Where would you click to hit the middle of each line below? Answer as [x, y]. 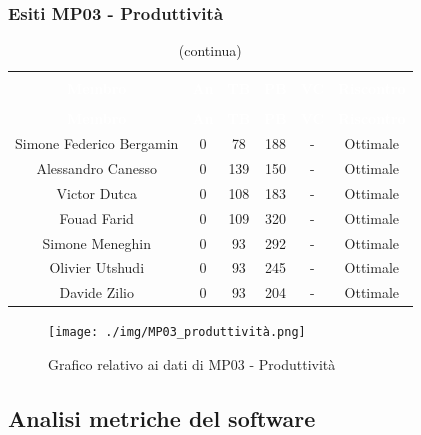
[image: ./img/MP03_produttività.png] [177, 332]
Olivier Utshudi [97, 267]
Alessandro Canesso [96, 168]
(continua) [210, 50]
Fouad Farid [96, 217]
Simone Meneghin [96, 242]
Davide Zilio [96, 292]
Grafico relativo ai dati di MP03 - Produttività [192, 364]
